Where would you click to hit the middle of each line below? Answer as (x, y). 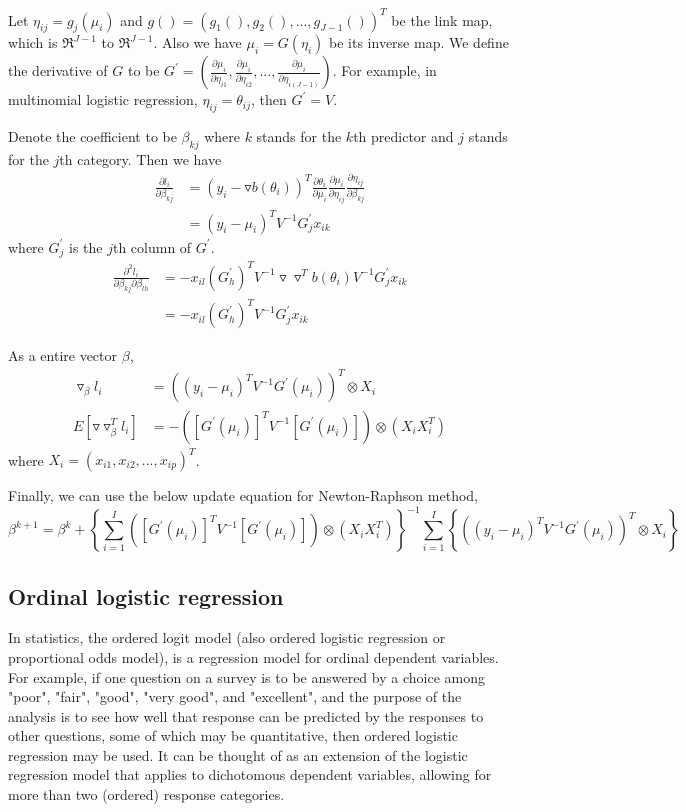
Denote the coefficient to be (92, 136)
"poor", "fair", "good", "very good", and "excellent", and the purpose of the (235, 696)
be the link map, (442, 19)
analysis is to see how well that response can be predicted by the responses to (246, 715)
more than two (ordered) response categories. (146, 794)
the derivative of (58, 70)
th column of (152, 246)
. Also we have (197, 42)
